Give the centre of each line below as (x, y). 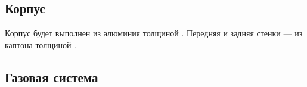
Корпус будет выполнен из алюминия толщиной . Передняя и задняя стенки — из (154, 33)
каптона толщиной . (41, 44)
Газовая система (52, 77)
